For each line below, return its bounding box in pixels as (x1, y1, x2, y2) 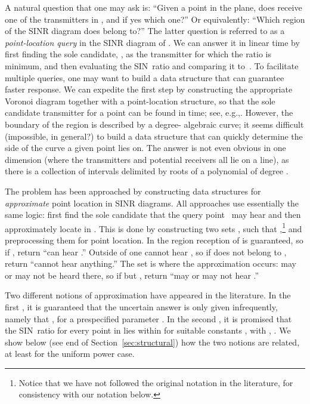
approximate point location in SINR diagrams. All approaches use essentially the (5, 196, 299, 209)
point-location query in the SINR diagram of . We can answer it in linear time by (5, 36, 300, 48)
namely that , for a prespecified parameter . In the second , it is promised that (5, 312, 292, 325)
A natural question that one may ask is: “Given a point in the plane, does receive (5, 1, 302, 13)
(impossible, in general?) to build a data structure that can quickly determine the (5, 129, 303, 142)
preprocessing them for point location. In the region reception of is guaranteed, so (5, 233, 303, 246)
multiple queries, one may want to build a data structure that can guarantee (5, 71, 284, 84)
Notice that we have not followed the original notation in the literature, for (18, 376, 293, 388)
